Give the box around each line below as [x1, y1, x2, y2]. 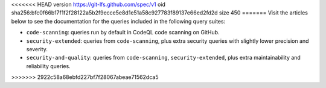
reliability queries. [26, 62, 71, 69]
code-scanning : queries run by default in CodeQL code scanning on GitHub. [26, 29, 220, 36]
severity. [26, 45, 48, 52]
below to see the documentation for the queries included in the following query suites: [11, 17, 226, 25]
